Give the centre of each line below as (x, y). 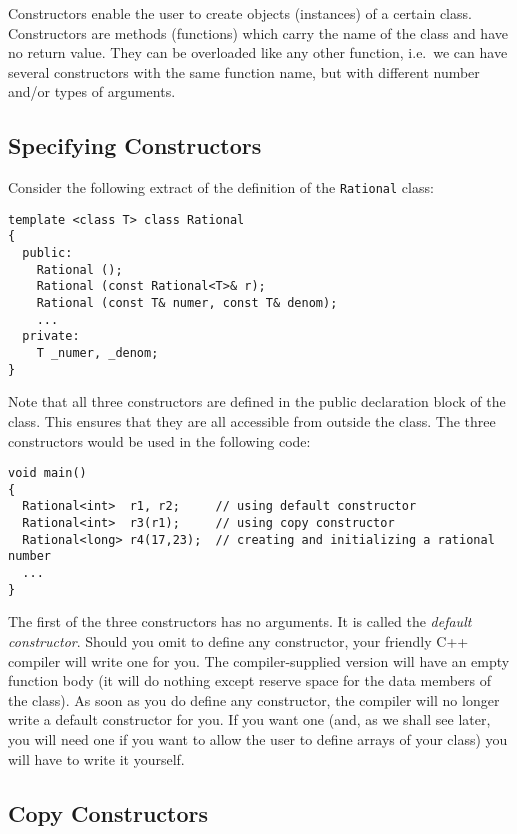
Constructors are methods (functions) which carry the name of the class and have (258, 32)
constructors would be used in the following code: (159, 440)
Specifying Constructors (135, 145)
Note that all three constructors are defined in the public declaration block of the (257, 401)
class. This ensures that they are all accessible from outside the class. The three (252, 420)
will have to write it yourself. (96, 758)
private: (51, 336)
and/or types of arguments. (92, 91)
